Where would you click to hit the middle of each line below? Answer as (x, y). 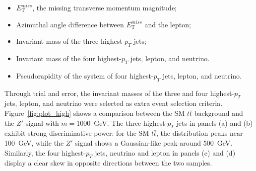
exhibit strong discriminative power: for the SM (77, 133)
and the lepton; (168, 24)
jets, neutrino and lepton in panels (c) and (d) (165, 152)
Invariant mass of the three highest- (70, 41)
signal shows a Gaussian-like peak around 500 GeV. (154, 142)
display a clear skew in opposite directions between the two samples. (108, 163)
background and (219, 113)
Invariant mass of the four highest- (69, 58)
